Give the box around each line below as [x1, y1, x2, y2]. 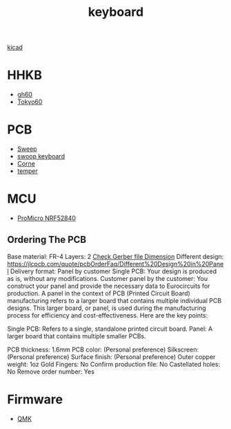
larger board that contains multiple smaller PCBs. [7, 331, 146, 340]
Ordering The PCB [7, 234, 87, 246]
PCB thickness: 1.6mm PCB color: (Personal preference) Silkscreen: [7, 345, 199, 354]
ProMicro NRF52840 [17, 214, 76, 222]
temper [17, 167, 38, 175]
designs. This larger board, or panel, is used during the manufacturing [7, 304, 206, 312]
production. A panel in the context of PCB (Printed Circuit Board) [7, 289, 191, 298]
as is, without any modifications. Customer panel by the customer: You [7, 274, 208, 282]
